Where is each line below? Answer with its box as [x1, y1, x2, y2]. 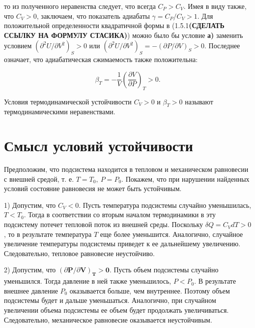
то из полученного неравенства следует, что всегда [4, 1, 156, 11]
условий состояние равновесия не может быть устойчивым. [4, 183, 182, 194]
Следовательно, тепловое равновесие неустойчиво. [4, 248, 155, 258]
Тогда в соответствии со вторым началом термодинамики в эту [28, 209, 216, 220]
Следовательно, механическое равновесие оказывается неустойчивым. [4, 314, 212, 325]
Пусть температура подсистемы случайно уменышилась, [83, 199, 252, 210]
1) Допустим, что [4, 199, 56, 210]
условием [4, 40, 32, 51]
